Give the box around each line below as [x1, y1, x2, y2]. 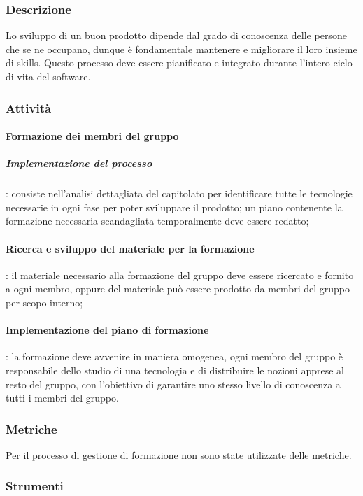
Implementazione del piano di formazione [6, 323, 209, 337]
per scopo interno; [6, 295, 83, 309]
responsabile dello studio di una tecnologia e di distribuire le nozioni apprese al [6, 362, 344, 377]
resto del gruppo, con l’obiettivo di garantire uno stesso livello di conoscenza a [6, 376, 341, 391]
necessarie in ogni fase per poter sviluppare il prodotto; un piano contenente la [6, 199, 343, 214]
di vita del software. [6, 69, 91, 83]
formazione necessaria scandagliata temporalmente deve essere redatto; [6, 213, 309, 228]
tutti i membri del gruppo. [6, 390, 119, 405]
